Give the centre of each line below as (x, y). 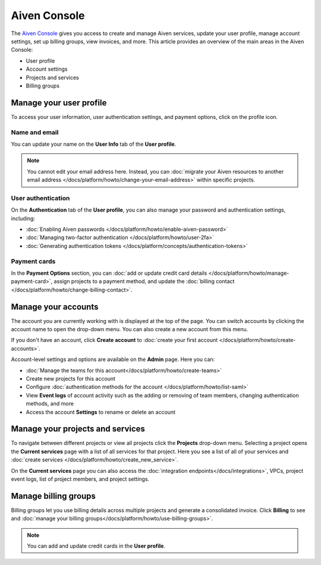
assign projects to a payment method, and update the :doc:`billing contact (144, 281)
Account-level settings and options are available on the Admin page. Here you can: (113, 359)
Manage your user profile (59, 103)
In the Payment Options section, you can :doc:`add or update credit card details (109, 273)
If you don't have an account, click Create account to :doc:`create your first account (114, 340)
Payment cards (33, 261)
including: (23, 218)
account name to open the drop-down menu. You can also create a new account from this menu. (130, 329)
